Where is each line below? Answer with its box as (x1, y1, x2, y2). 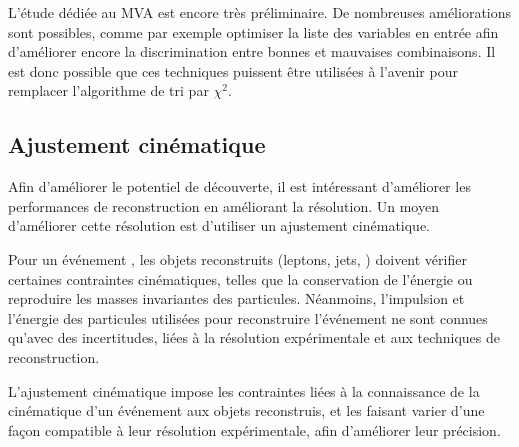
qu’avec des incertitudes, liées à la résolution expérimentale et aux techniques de (8, 327, 501, 348)
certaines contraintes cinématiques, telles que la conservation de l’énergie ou (8, 268, 473, 289)
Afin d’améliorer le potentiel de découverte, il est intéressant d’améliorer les (8, 176, 471, 197)
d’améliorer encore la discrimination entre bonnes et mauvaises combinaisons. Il (8, 41, 496, 62)
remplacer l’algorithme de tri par (8, 80, 209, 101)
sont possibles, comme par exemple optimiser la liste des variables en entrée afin (8, 21, 499, 42)
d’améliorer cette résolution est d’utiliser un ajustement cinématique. (8, 215, 431, 236)
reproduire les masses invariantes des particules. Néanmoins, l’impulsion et (8, 288, 465, 309)
